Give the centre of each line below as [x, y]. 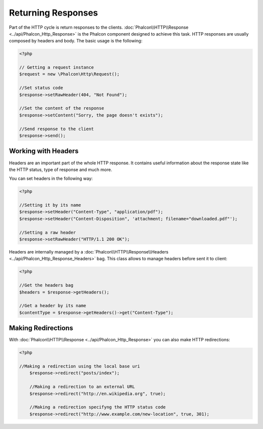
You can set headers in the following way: [51, 178]
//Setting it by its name [50, 205]
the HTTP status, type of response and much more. [60, 169]
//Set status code [41, 88]
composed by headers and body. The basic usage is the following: [76, 41]
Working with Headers [44, 151]
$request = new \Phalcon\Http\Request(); [69, 74]
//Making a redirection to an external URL [82, 387]
